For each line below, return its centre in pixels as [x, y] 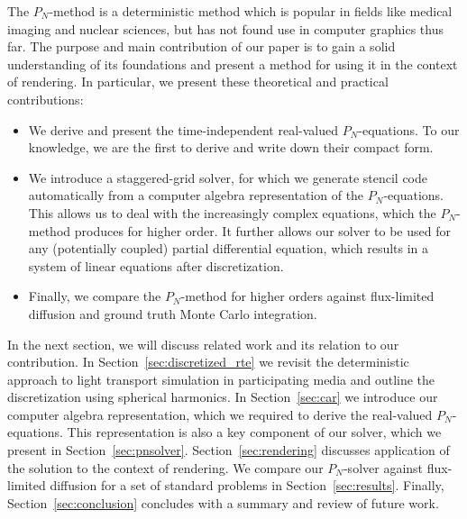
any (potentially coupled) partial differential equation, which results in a [229, 248]
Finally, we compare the [95, 296]
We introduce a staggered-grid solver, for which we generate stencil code [228, 177]
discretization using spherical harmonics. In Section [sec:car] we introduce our [223, 397]
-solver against [383, 467]
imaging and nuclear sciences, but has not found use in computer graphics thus [225, 28]
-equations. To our [409, 129]
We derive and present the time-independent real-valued [183, 129]
